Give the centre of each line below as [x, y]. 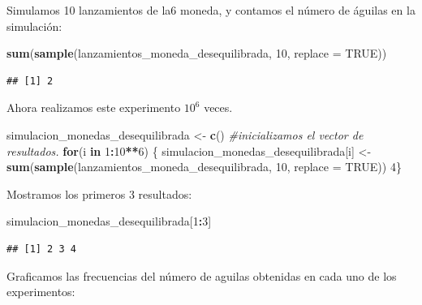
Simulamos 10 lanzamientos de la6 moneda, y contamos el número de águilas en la [211, 10]
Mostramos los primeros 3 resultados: [99, 193]
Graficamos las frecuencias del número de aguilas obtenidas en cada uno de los [202, 275]
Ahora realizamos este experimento [94, 107]
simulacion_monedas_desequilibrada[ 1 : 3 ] [109, 221]
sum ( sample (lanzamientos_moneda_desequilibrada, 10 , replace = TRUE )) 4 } [204, 167]
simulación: [34, 26]
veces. [218, 107]
